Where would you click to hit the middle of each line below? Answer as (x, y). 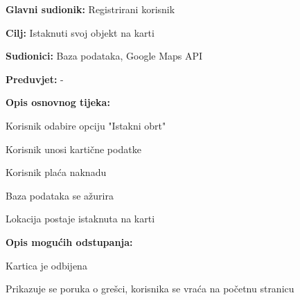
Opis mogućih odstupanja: (69, 241)
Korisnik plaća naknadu (56, 172)
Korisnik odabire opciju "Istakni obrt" (86, 125)
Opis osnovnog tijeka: (58, 102)
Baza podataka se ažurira (60, 195)
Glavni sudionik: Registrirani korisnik (90, 9)
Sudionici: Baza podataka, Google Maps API (104, 56)
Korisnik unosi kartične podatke (73, 149)
